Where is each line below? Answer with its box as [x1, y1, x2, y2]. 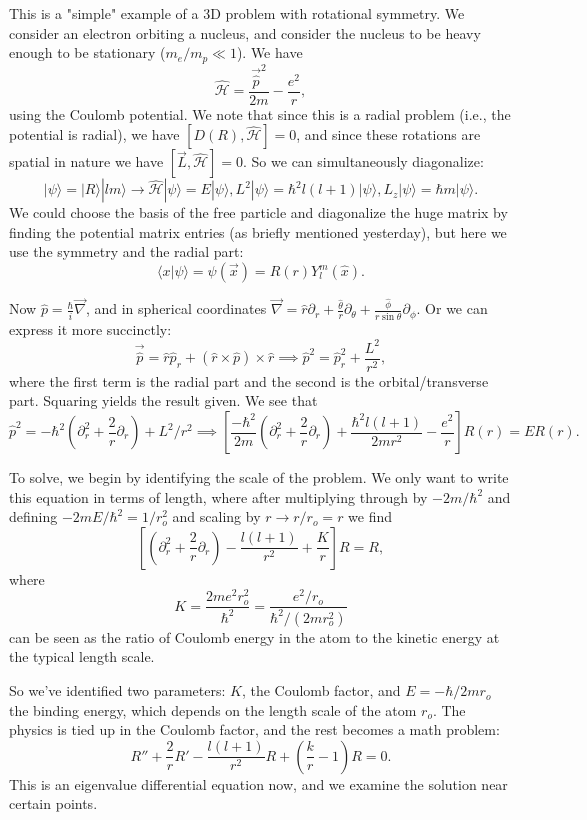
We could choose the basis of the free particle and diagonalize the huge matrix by [9, 202, 508, 223]
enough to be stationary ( [9, 42, 166, 63]
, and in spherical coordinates [85, 298, 267, 319]
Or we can [425, 298, 488, 319]
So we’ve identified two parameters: [9, 680, 226, 701]
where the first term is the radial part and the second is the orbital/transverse [9, 370, 489, 391]
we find [348, 506, 393, 527]
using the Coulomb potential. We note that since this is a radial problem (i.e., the [9, 103, 511, 124]
